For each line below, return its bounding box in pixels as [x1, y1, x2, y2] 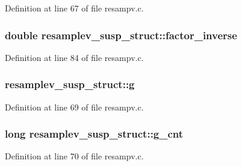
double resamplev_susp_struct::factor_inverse [5, 27, 237, 42]
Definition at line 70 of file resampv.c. [5, 150, 144, 162]
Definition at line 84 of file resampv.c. [5, 51, 144, 63]
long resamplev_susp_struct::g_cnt [5, 126, 184, 141]
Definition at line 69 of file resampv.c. [5, 100, 144, 113]
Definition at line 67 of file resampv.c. [5, 2, 144, 14]
